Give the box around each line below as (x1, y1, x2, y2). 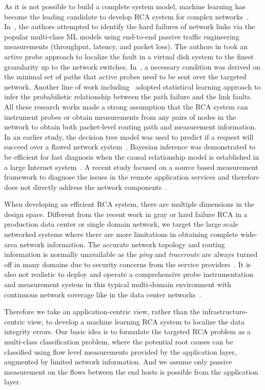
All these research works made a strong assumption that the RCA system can (4, 101, 248, 112)
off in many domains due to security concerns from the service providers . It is (4, 258, 251, 269)
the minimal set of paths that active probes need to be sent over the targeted (4, 71, 247, 82)
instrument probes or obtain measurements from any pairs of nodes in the (4, 111, 236, 122)
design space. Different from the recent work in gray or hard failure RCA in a (4, 208, 248, 219)
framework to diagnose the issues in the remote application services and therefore (4, 171, 260, 182)
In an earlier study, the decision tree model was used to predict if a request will (4, 131, 254, 142)
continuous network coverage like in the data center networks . (4, 289, 201, 299)
